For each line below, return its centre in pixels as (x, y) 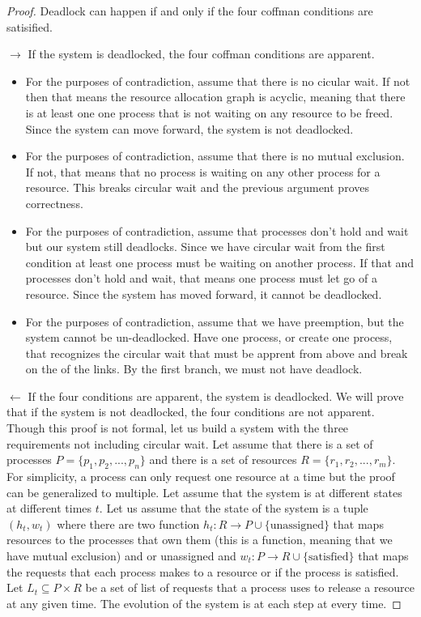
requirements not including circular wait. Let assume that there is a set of (190, 443)
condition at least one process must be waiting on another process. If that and (220, 262)
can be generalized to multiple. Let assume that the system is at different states (204, 492)
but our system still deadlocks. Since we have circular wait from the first (205, 247)
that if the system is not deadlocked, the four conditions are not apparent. (191, 412)
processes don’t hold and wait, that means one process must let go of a (201, 278)
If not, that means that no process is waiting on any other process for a (203, 171)
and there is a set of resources (223, 460)
